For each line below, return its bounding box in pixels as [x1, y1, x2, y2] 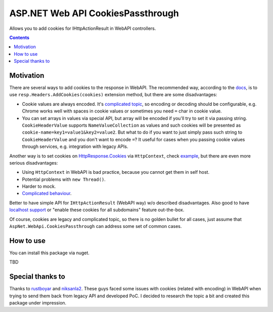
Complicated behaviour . [22, 190, 72, 197]
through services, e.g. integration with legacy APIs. [22, 143, 128, 149]
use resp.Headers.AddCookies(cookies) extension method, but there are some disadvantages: [9, 92, 217, 98]
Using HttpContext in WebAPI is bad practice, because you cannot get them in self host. [22, 169, 210, 175]
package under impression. [9, 300, 67, 306]
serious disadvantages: [9, 160, 58, 166]
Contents [9, 34, 30, 41]
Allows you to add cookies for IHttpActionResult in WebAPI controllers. [9, 25, 156, 31]
